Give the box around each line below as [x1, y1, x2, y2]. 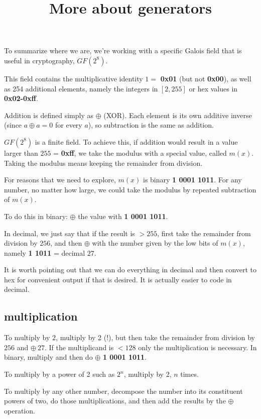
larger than [4, 147, 38, 158]
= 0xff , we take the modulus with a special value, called [53, 147, 227, 158]
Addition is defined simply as [4, 110, 93, 120]
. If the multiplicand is [44, 342, 114, 352]
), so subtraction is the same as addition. [88, 120, 214, 130]
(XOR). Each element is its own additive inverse [103, 110, 252, 120]
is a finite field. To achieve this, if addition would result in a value [35, 136, 238, 147]
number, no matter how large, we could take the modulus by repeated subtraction [4, 184, 256, 194]
